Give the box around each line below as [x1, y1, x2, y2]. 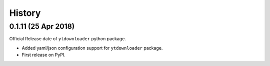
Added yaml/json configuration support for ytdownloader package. [21, 45, 163, 51]
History [9, 7, 41, 18]
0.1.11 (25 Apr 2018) [9, 22, 75, 31]
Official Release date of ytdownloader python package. [9, 36, 126, 42]
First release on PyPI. [21, 52, 66, 58]
